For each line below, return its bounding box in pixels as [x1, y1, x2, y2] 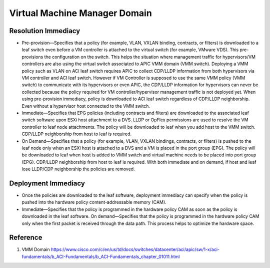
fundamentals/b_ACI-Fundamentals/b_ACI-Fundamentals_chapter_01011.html [21, 253, 180, 259]
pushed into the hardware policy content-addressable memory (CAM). [21, 199, 167, 205]
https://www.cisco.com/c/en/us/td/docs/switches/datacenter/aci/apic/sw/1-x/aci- [50, 246, 220, 252]
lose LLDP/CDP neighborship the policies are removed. [21, 166, 135, 172]
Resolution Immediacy [9, 27, 80, 35]
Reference [9, 233, 42, 242]
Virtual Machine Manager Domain [9, 8, 152, 19]
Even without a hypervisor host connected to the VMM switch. [21, 103, 150, 109]
